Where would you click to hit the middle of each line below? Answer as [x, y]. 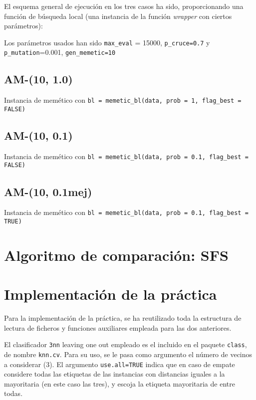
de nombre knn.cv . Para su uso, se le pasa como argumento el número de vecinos [128, 354]
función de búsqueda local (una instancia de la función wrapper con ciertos [118, 16]
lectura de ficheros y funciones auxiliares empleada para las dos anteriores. [118, 327]
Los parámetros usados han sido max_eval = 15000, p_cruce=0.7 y [107, 42]
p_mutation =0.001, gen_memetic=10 [60, 52]
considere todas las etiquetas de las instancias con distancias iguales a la [115, 374]
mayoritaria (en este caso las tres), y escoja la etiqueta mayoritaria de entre [120, 383]
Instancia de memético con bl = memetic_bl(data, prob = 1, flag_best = [123, 100]
